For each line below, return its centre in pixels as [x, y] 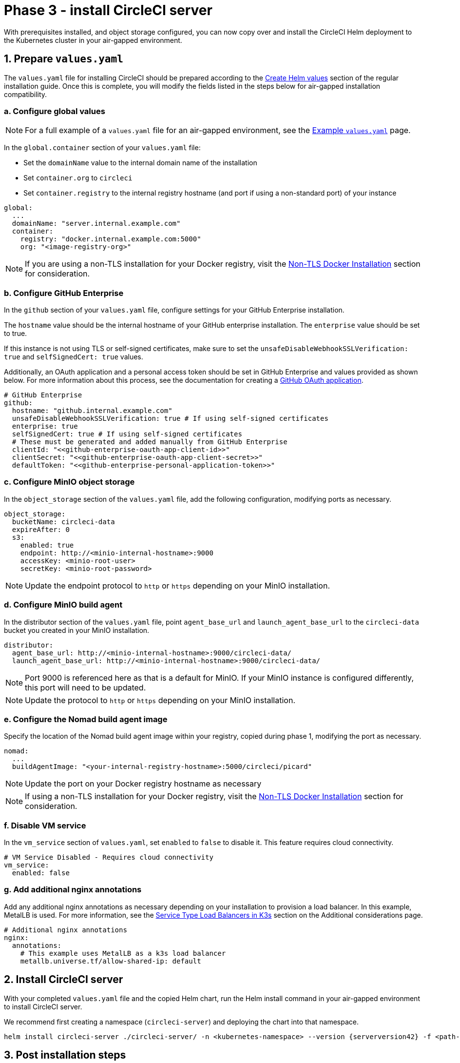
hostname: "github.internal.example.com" [92, 411]
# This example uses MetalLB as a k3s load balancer [123, 953]
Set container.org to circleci [78, 178]
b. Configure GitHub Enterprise [64, 293]
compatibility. [26, 94]
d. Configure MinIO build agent [63, 605]
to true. [16, 334]
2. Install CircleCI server [64, 980]
